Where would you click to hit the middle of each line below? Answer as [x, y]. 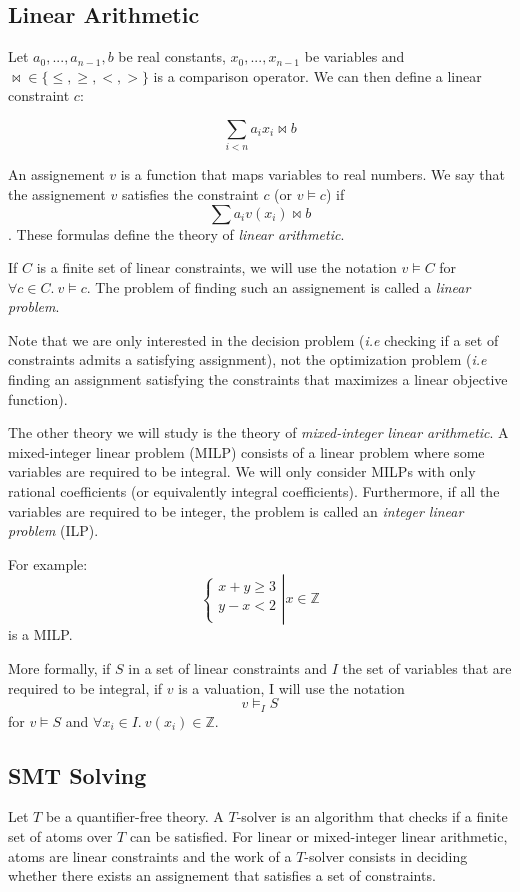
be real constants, [172, 56]
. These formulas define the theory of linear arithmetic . [176, 233]
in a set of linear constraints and [227, 668]
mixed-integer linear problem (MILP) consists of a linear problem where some [246, 451]
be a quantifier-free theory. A [134, 816]
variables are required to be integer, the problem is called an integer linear [236, 510]
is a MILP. [40, 634]
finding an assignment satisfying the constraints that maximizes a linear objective [258, 379]
